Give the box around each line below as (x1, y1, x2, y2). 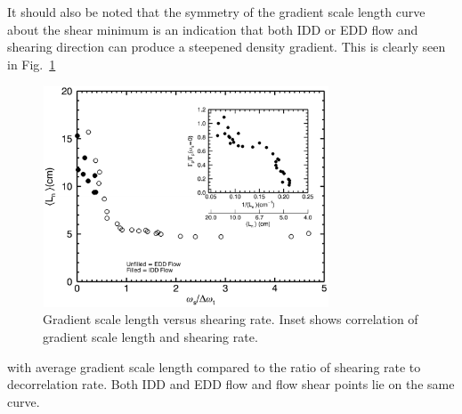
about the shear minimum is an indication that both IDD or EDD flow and (7, 20, 418, 38)
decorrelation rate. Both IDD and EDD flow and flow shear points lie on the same (7, 375, 455, 394)
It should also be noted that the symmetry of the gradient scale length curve (7, 3, 426, 20)
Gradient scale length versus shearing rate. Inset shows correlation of (43, 310, 418, 329)
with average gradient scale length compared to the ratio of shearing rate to (7, 357, 421, 376)
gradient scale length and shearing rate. (43, 328, 258, 346)
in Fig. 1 (7, 54, 56, 73)
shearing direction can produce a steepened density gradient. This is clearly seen (7, 37, 446, 56)
